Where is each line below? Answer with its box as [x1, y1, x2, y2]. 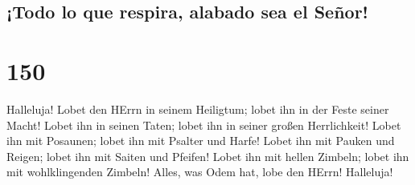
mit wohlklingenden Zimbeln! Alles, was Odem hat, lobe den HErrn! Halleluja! [6, 163, 393, 180]
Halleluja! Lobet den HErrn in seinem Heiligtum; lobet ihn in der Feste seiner [6, 100, 389, 117]
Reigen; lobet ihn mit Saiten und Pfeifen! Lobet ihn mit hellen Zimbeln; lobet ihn [6, 147, 409, 164]
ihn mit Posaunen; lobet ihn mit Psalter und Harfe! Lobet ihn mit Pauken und [6, 132, 395, 149]
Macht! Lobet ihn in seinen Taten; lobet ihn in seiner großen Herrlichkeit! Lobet [6, 116, 401, 133]
